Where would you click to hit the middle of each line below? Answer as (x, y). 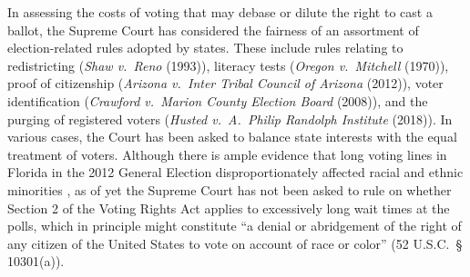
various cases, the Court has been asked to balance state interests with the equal (232, 137)
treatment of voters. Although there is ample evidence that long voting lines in (227, 154)
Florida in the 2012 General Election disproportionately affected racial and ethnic (235, 172)
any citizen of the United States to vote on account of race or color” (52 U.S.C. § (235, 243)
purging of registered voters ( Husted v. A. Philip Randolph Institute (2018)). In (230, 119)
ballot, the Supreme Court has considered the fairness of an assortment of (213, 30)
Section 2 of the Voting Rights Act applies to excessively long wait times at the (229, 208)
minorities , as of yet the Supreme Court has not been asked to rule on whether (230, 189)
